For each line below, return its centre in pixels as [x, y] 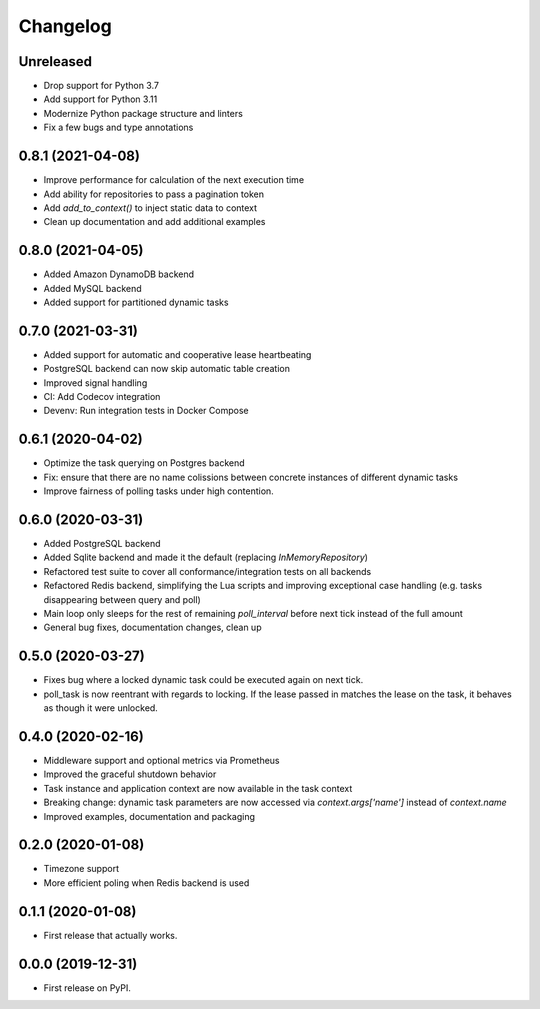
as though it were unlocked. [101, 708]
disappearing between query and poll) [122, 599]
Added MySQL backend [92, 288]
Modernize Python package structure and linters [143, 113]
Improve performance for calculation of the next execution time [174, 180]
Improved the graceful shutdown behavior [130, 774]
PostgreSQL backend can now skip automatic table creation [166, 369]
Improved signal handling [95, 382]
